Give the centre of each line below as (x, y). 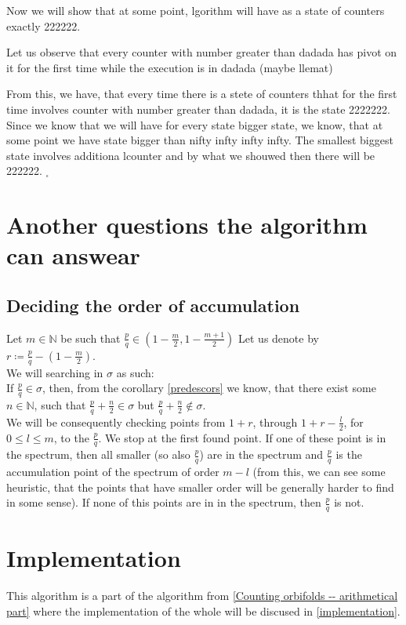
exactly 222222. (43, 25)
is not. (349, 502)
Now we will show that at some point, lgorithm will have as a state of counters (196, 10)
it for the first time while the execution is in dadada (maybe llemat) (170, 67)
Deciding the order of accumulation (153, 305)
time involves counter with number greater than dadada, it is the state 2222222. (198, 109)
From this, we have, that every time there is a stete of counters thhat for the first (202, 94)
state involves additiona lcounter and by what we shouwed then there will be (191, 155)
